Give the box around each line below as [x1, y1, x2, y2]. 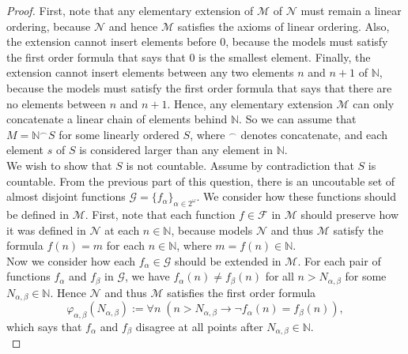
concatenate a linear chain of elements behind [6, 111, 228, 127]
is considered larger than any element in [79, 141, 274, 158]
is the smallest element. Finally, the [198, 48, 371, 65]
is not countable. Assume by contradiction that [126, 156, 354, 173]
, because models [171, 221, 253, 238]
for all [265, 268, 294, 284]
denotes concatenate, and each [240, 126, 387, 142]
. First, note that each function [85, 205, 236, 222]
